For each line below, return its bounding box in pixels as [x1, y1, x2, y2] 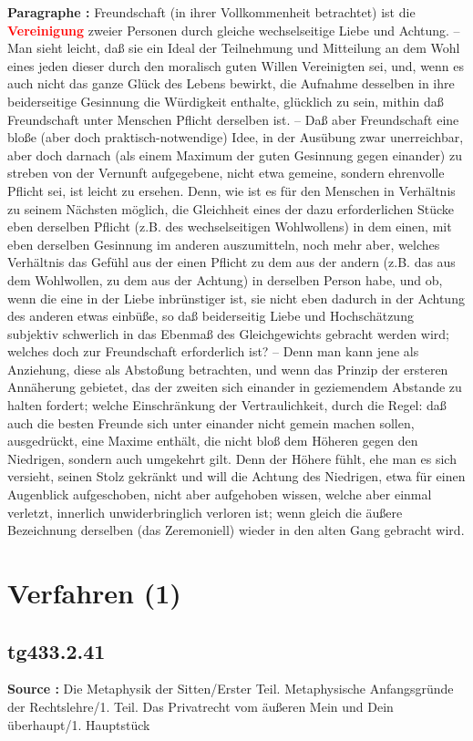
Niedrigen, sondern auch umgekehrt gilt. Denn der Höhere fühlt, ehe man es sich [7, 448, 457, 468]
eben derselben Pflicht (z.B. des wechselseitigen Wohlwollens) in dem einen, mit [7, 217, 452, 236]
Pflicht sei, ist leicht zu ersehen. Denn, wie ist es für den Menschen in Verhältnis [7, 180, 456, 200]
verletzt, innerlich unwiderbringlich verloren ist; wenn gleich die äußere [7, 502, 403, 521]
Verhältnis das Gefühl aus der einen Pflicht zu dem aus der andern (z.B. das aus [7, 252, 456, 272]
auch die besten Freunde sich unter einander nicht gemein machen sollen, [7, 413, 415, 432]
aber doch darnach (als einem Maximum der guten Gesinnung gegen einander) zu [7, 145, 462, 164]
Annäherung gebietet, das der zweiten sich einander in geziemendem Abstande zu [7, 377, 462, 396]
